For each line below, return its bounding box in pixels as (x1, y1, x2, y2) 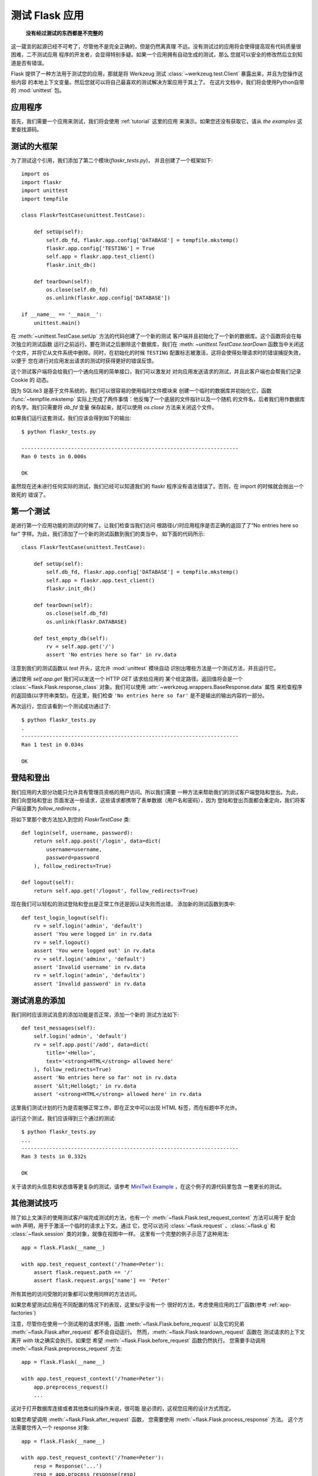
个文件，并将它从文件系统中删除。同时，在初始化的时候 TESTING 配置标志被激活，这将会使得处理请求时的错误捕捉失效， (11, 349, 304, 356)
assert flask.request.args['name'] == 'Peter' (33, 1277, 171, 1284)
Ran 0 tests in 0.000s (21, 453, 87, 460)
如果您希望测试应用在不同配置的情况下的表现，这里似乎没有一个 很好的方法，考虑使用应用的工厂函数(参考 (11, 1301, 267, 1308)
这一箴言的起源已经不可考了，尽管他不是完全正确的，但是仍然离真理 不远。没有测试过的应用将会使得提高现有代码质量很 (11, 43, 302, 50)
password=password (46, 854, 100, 861)
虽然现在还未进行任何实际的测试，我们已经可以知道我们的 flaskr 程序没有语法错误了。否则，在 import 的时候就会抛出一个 (11, 483, 304, 490)
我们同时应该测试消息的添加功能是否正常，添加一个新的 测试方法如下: (11, 1011, 179, 1018)
